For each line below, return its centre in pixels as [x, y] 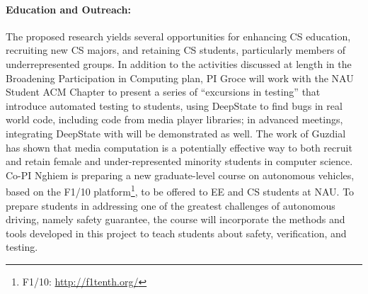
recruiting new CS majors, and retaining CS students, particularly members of [176, 50]
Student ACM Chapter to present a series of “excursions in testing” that [163, 92]
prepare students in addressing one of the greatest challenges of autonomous [171, 205]
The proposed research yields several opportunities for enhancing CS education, [178, 36]
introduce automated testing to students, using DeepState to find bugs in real [174, 105]
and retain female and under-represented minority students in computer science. [179, 161]
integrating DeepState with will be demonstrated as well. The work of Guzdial [176, 133]
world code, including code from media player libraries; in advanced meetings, [174, 119]
